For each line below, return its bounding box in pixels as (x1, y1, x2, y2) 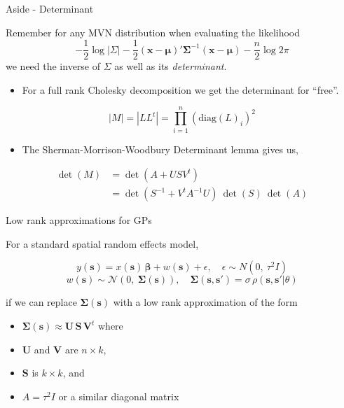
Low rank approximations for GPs (6, 213, 152, 227)
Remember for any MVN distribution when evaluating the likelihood (6, 24, 301, 39)
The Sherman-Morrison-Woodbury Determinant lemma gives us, (22, 141, 298, 156)
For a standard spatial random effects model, (6, 236, 199, 251)
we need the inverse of (6, 59, 101, 73)
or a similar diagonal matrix (58, 388, 179, 403)
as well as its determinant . (114, 59, 227, 73)
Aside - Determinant (6, 1, 94, 15)
